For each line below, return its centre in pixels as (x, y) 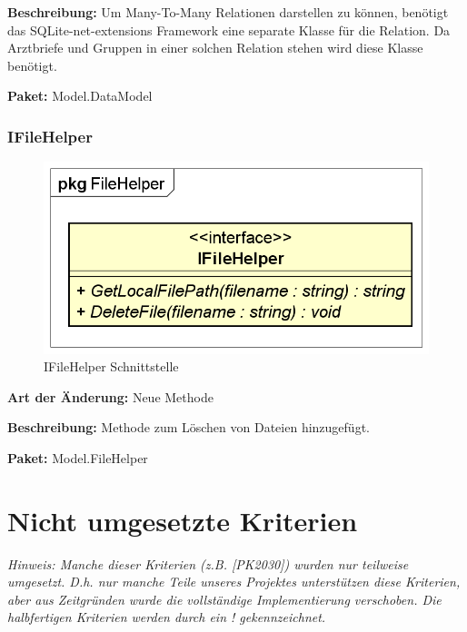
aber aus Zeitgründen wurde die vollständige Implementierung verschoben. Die (224, 599)
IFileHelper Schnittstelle (111, 366)
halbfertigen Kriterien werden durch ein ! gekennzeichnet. (167, 617)
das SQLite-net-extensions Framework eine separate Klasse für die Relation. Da (229, 30)
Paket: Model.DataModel (80, 96)
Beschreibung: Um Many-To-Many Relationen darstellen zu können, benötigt (228, 12)
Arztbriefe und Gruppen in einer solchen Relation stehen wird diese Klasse (215, 48)
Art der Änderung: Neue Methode (110, 396)
